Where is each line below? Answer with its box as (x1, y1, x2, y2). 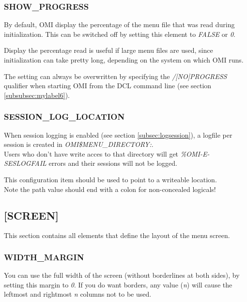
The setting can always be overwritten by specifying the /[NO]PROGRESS (4, 71, 227, 81)
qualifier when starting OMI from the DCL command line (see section (4, 80, 212, 91)
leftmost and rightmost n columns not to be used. (4, 289, 152, 299)
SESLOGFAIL (4, 158, 46, 168)
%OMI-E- (180, 148, 210, 159)
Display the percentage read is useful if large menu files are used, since (4, 45, 213, 55)
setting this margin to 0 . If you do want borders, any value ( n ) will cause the (4, 279, 232, 289)
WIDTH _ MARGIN (4, 251, 84, 263)
